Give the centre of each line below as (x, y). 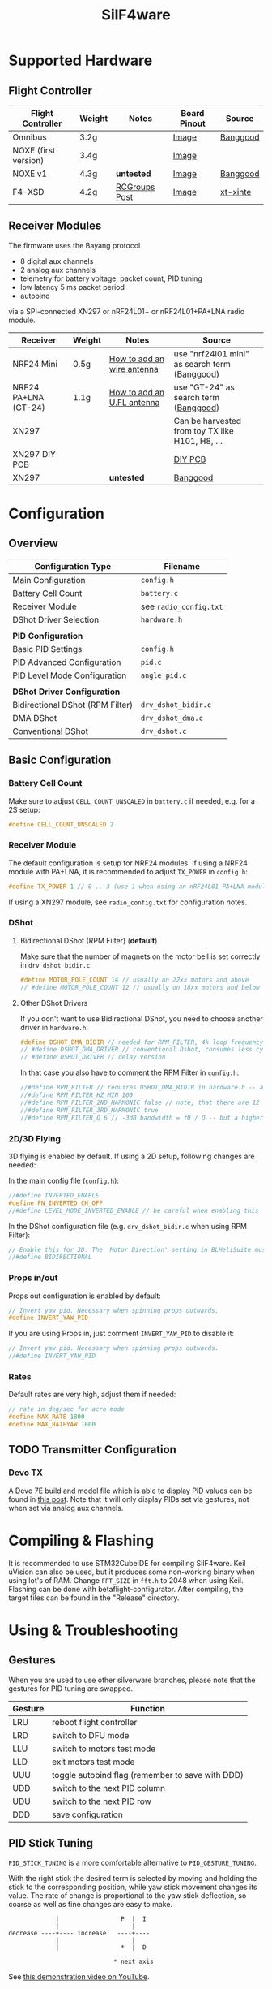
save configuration (87, 1814)
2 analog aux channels (57, 270)
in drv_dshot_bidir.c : (56, 964)
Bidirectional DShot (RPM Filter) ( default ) (89, 940)
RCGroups (136, 187)
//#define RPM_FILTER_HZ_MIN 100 (76, 1095)
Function (148, 1708)
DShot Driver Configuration (66, 692)
